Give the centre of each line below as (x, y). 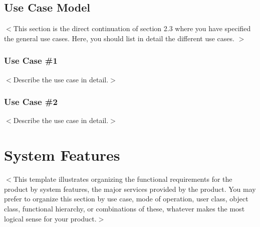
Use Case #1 (31, 61)
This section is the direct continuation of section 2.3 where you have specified (132, 28)
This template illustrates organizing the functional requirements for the (123, 179)
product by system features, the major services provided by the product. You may (130, 189)
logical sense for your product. (50, 218)
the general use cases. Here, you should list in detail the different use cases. (119, 38)
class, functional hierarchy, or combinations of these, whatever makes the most (124, 208)
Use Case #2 (31, 102)
